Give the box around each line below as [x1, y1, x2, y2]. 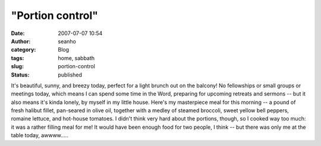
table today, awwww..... [11, 132, 68, 139]
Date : [11, 30, 25, 37]
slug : [11, 63, 24, 70]
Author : [11, 37, 31, 45]
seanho [58, 37, 77, 45]
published [58, 71, 83, 78]
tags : [11, 54, 24, 62]
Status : [11, 71, 30, 78]
